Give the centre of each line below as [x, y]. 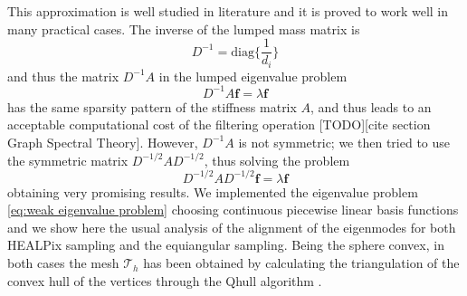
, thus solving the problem [277, 160]
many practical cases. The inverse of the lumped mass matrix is [184, 29]
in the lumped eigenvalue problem [253, 76]
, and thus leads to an [371, 106]
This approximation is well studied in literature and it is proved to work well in [228, 11]
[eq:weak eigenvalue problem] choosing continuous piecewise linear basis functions [233, 210]
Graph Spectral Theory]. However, [103, 142]
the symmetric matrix [68, 160]
